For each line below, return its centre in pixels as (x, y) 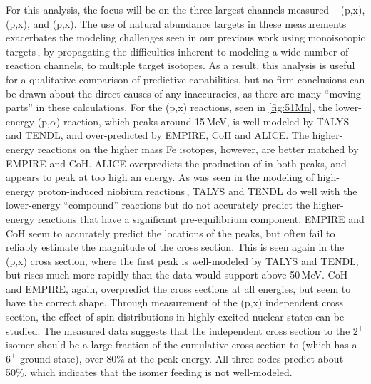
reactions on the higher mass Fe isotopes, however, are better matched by (198, 149)
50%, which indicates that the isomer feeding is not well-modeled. (149, 372)
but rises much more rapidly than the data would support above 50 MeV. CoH (177, 275)
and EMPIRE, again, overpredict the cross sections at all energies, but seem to (178, 288)
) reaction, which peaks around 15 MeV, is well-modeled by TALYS (203, 121)
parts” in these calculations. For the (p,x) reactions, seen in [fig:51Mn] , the (169, 107)
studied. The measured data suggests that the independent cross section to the (178, 330)
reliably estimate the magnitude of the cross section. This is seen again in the (175, 247)
